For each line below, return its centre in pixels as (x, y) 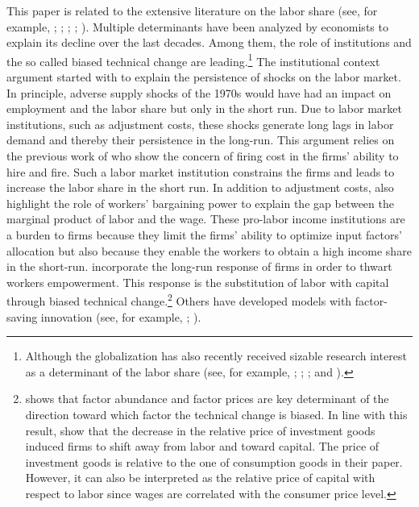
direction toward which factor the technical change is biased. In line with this (216, 414)
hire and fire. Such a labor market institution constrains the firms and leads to (201, 171)
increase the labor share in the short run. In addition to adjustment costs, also (200, 187)
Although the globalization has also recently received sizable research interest (216, 356)
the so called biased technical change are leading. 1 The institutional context (193, 60)
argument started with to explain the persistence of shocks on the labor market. (204, 77)
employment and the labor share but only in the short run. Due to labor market (205, 108)
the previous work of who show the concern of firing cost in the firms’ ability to (203, 156)
